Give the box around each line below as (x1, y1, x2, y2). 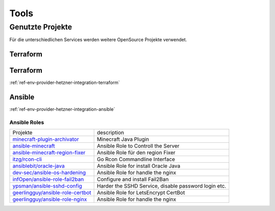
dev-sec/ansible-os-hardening (12, 169, 86, 176)
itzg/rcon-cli (12, 156, 42, 163)
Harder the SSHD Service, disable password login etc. (97, 183, 227, 190)
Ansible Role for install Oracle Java (97, 163, 181, 170)
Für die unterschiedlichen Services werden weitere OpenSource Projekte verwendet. (9, 37, 187, 43)
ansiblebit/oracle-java (12, 163, 65, 170)
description (97, 129, 124, 136)
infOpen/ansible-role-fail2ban (12, 176, 84, 183)
